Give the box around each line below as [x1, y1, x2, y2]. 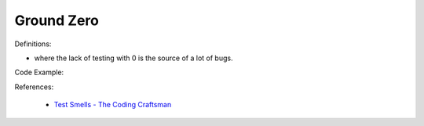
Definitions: [14, 39, 52, 49]
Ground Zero [14, 12, 100, 29]
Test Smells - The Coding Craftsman [53, 100, 172, 110]
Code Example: [14, 67, 64, 77]
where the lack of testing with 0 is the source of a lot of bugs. [34, 53, 233, 63]
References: [14, 82, 54, 92]
